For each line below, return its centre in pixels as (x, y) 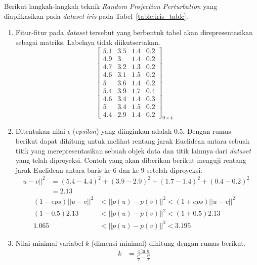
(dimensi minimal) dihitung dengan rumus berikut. (168, 243)
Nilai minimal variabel (49, 243)
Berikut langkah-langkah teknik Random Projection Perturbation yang (111, 6)
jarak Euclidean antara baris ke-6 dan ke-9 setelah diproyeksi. (109, 170)
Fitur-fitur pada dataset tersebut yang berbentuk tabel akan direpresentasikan (134, 32)
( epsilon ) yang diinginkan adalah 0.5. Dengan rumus (152, 131)
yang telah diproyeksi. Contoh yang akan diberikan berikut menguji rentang (131, 160)
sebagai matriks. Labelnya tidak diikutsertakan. (88, 42)
